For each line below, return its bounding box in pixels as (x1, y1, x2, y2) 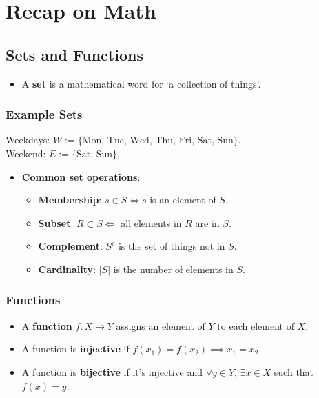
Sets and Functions (6, 43, 143, 65)
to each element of (217, 318, 294, 332)
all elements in (121, 215, 182, 230)
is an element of (150, 192, 216, 207)
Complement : (38, 239, 103, 253)
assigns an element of (116, 318, 205, 332)
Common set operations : (21, 169, 141, 183)
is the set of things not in (118, 239, 225, 253)
